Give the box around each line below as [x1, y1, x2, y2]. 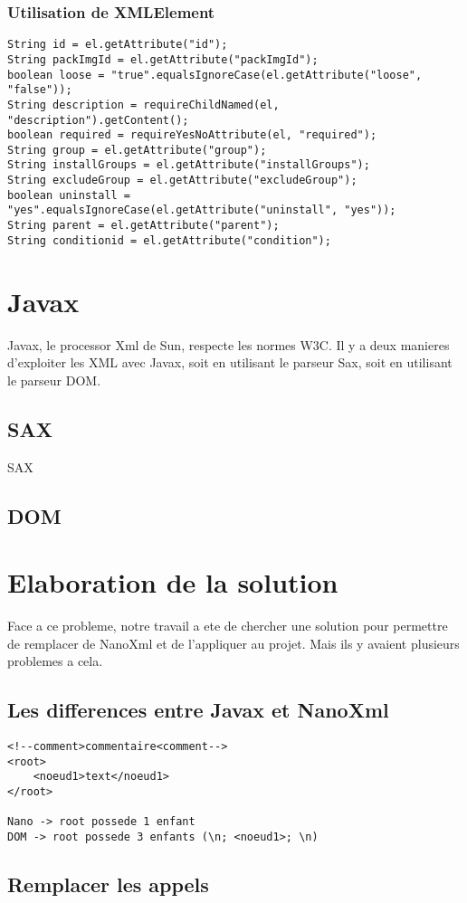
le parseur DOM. [7, 370, 101, 389]
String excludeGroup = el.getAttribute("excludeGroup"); [7, 174, 357, 187]
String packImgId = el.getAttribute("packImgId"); [7, 52, 319, 66]
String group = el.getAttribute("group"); [7, 143, 267, 157]
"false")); [7, 83, 72, 97]
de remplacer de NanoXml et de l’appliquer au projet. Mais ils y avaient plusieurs [7, 633, 460, 652]
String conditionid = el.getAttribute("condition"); [7, 233, 331, 247]
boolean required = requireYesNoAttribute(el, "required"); [7, 128, 377, 142]
